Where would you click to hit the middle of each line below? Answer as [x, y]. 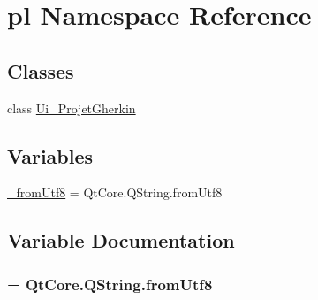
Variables [50, 155]
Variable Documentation [121, 240]
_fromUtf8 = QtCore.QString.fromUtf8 [115, 192]
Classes [41, 70]
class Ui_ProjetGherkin [72, 108]
